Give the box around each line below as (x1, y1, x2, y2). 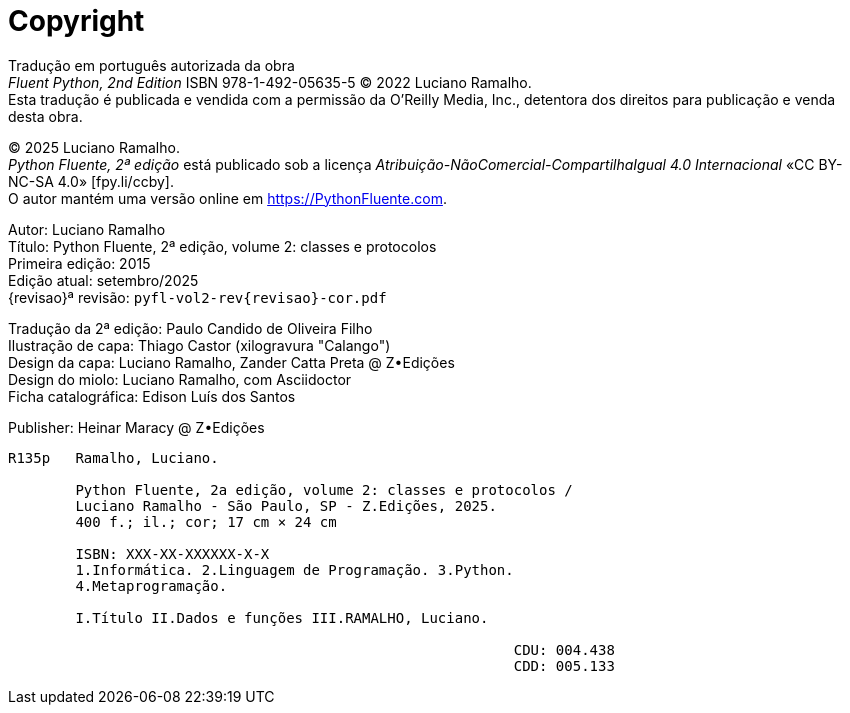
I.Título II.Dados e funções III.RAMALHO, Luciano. (75, 609, 489, 626)
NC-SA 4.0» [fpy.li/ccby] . (8, 172, 174, 190)
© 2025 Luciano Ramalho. (8, 138, 180, 156)
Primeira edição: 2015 (8, 254, 151, 272)
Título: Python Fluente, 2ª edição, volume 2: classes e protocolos (8, 237, 437, 255)
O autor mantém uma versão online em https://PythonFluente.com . (8, 189, 447, 207)
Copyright (8, 4, 145, 38)
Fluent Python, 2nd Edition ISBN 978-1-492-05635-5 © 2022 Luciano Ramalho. (8, 73, 532, 91)
